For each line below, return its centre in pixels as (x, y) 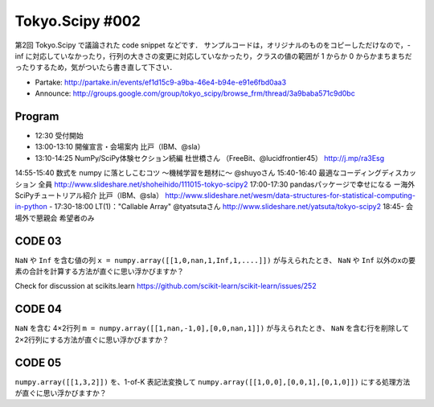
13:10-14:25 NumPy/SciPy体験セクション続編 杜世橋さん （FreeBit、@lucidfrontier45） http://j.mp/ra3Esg (210, 158)
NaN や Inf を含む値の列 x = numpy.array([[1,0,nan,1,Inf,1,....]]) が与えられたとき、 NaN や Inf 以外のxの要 (215, 260)
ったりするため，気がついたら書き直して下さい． (96, 68)
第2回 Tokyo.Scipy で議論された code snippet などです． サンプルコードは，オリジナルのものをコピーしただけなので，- (213, 45)
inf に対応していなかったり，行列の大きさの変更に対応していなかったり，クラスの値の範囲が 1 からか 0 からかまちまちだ (213, 55)
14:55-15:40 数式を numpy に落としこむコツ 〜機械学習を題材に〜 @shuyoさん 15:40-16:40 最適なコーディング (198, 173)
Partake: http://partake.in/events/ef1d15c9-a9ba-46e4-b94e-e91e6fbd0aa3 (161, 82)
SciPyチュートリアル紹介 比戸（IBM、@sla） (89, 195)
